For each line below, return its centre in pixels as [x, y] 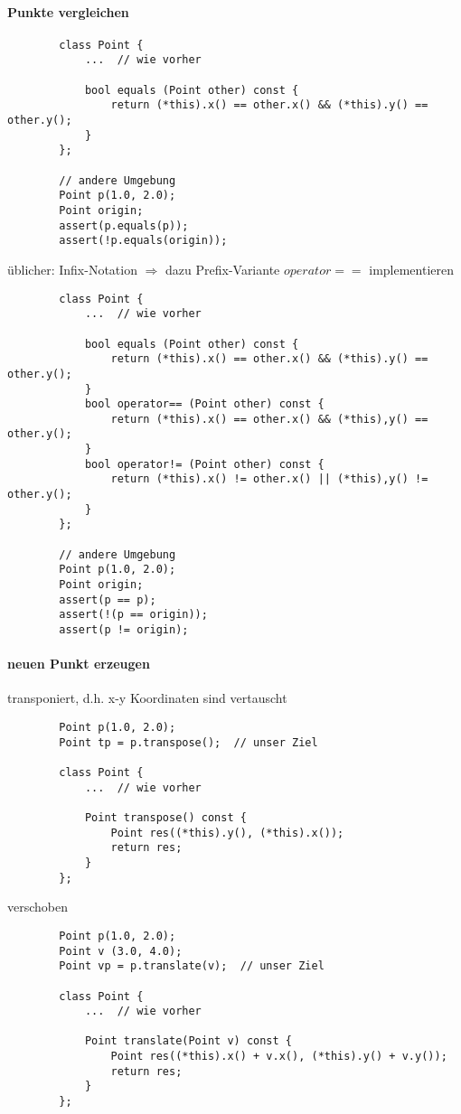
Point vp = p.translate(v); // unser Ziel [192, 966]
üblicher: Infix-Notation [72, 269]
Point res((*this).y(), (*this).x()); [227, 833]
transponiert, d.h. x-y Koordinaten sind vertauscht [147, 698]
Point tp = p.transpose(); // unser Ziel [188, 742]
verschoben [38, 907]
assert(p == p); [108, 599]
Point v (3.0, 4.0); [121, 951]
